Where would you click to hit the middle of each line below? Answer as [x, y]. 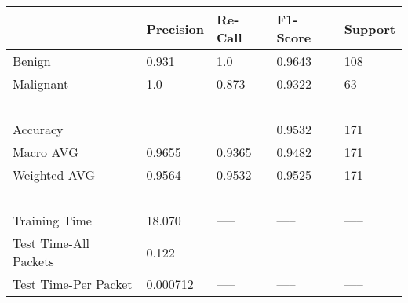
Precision [175, 28]
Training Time [52, 220]
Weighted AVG [54, 175]
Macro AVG [46, 152]
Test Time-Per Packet [73, 284]
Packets [33, 261]
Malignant [41, 84]
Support [370, 28]
